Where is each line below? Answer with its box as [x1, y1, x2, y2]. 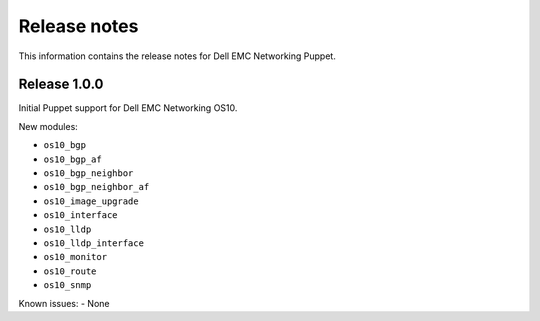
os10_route [43, 265, 97, 277]
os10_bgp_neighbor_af [43, 181, 150, 193]
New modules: [18, 120, 79, 132]
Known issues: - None [18, 297, 110, 309]
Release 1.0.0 [18, 76, 104, 93]
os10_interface [43, 210, 119, 221]
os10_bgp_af [43, 153, 102, 165]
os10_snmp [43, 280, 92, 291]
